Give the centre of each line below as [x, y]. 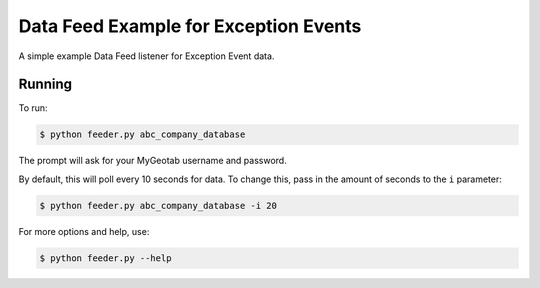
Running [45, 84]
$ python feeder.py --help [105, 258]
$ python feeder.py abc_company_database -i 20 [158, 205]
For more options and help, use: [84, 231]
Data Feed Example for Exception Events [190, 26]
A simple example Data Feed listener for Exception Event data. [146, 56]
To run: [33, 108]
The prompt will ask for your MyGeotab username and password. [152, 161]
